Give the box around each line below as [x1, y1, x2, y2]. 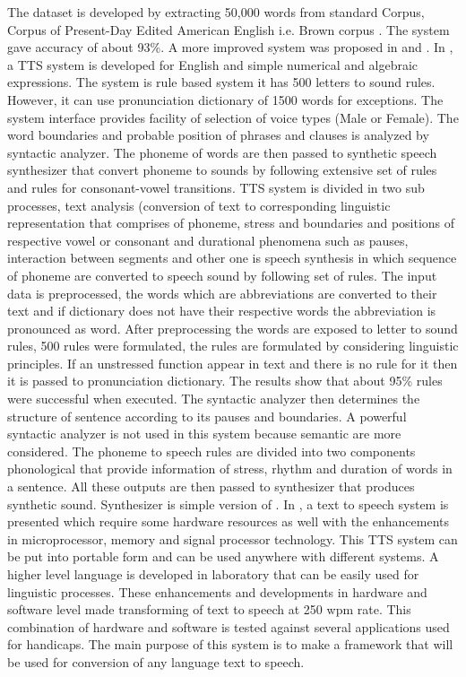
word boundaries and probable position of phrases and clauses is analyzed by [7, 126, 429, 144]
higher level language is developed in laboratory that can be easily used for [7, 565, 419, 583]
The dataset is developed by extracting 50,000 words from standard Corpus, [7, 3, 425, 21]
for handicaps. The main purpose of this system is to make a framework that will [7, 635, 453, 654]
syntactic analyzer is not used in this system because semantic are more [7, 424, 401, 443]
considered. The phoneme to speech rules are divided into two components [7, 441, 416, 460]
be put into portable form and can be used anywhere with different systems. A [7, 547, 439, 566]
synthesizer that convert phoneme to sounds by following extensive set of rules [7, 161, 437, 179]
